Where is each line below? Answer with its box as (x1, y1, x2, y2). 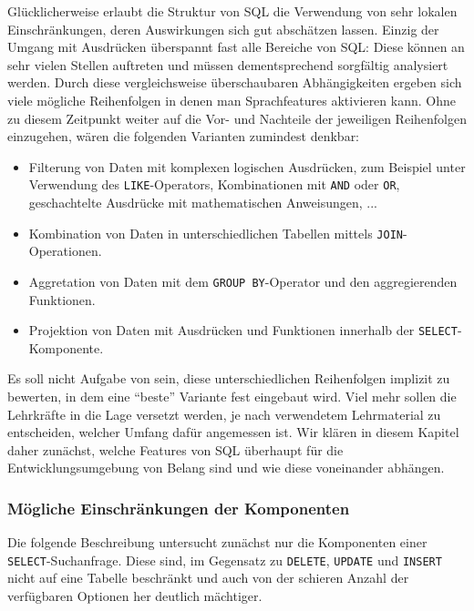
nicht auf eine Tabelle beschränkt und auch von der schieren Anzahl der (7, 568, 409, 587)
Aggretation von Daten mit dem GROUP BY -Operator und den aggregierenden (28, 271, 458, 290)
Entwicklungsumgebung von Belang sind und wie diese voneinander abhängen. (7, 458, 445, 477)
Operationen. (28, 241, 102, 260)
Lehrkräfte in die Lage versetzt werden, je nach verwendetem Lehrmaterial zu (7, 404, 441, 423)
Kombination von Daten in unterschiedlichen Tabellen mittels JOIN (28, 223, 403, 242)
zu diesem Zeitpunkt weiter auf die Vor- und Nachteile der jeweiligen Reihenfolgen (7, 108, 467, 127)
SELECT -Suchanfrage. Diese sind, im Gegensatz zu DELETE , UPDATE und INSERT (7, 550, 442, 569)
